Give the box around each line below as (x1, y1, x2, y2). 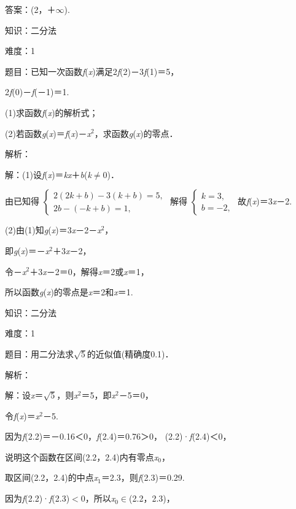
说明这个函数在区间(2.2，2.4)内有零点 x (5, 450, 158, 463)
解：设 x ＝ (5, 389, 44, 402)
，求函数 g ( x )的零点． (94, 126, 178, 139)
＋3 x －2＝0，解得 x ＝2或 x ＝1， (29, 265, 149, 278)
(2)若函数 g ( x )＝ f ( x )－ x (5, 126, 91, 139)
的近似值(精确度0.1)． (87, 347, 174, 360)
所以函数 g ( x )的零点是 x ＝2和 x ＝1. (5, 286, 133, 298)
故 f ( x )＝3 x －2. (237, 195, 292, 208)
